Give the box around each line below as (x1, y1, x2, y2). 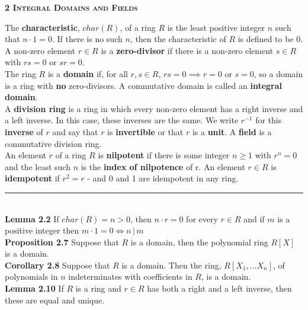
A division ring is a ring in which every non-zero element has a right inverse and (5, 102, 303, 114)
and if (243, 212, 265, 225)
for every (186, 212, 218, 225)
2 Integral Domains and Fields (5, 1, 138, 13)
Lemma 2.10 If (5, 282, 64, 295)
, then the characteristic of (130, 33, 226, 45)
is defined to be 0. (238, 33, 303, 45)
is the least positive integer (167, 21, 265, 33)
